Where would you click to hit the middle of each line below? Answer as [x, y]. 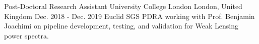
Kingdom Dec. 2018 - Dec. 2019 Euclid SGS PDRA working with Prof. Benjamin [129, 16]
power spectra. [26, 35]
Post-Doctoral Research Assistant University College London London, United [123, 6]
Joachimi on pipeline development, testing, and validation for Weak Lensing [121, 26]
